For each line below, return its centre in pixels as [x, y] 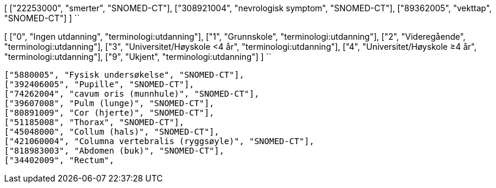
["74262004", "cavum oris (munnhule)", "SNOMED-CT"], [132, 94]
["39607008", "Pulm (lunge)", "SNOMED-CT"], [109, 103]
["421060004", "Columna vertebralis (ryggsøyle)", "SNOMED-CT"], [159, 141]
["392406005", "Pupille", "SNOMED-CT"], [99, 84]
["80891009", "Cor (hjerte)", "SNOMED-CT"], [109, 113]
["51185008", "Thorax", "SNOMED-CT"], [94, 122]
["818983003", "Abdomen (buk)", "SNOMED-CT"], [114, 151]
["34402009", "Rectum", [59, 160]
